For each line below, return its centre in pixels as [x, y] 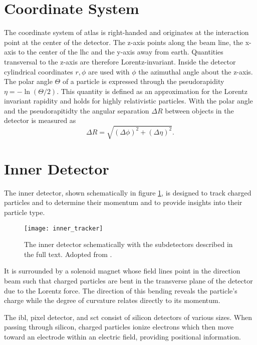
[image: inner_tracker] [64, 228]
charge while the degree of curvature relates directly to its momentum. [112, 300]
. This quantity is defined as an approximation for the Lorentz [152, 91]
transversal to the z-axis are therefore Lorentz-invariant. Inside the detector [120, 61]
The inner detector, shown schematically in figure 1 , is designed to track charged [128, 192]
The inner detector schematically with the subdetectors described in [128, 244]
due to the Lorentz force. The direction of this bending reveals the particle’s [121, 290]
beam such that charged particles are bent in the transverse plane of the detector [128, 280]
